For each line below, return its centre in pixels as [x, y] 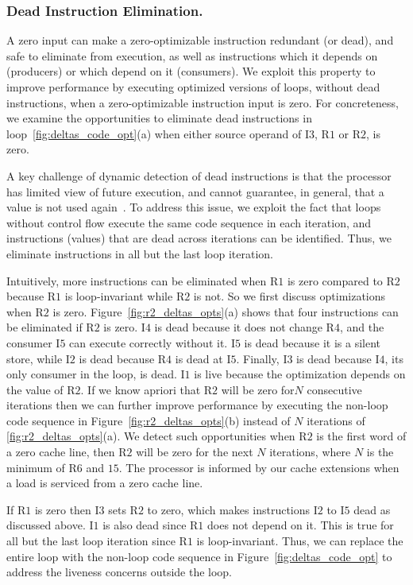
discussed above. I [50, 525]
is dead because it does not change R [244, 327]
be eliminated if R [50, 327]
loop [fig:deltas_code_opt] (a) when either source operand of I [158, 133]
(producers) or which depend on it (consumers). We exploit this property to [191, 71]
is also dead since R [151, 525]
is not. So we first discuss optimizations [289, 296]
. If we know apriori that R [147, 389]
